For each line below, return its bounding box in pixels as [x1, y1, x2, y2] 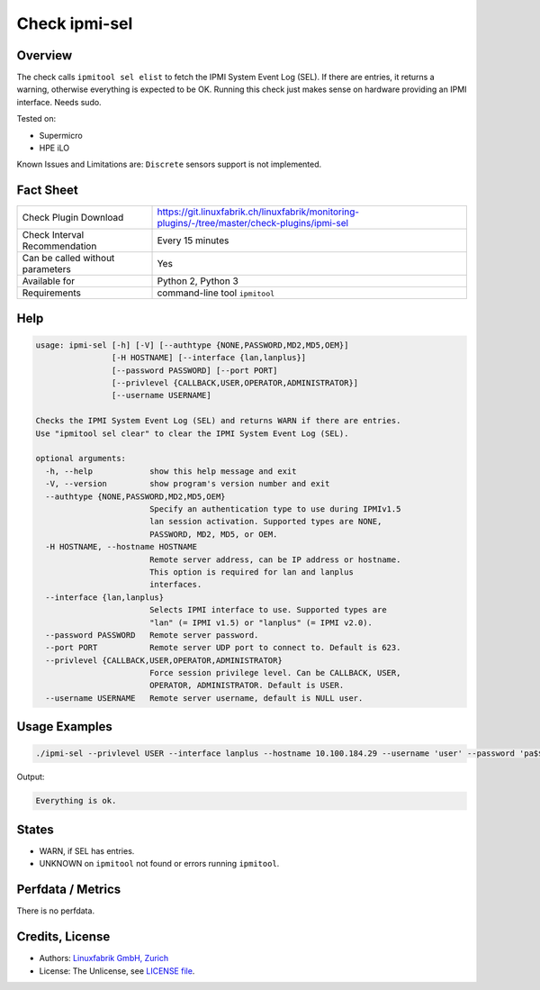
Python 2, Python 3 [157, 275, 238, 287]
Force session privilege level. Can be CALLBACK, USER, [148, 668, 401, 678]
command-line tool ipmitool [157, 286, 275, 299]
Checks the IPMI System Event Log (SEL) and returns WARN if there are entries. [35, 415, 401, 426]
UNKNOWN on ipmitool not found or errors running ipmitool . [39, 858, 280, 869]
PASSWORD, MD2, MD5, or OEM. [148, 529, 278, 540]
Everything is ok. [35, 795, 117, 806]
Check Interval [22, 229, 85, 241]
